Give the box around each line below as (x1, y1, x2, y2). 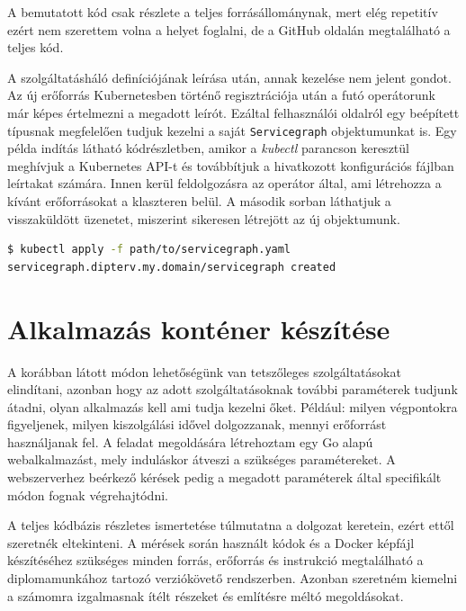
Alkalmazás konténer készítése (7, 310, 390, 346)
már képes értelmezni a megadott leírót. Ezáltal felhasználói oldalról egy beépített (7, 103, 460, 121)
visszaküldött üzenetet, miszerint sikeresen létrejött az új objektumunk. (7, 209, 400, 228)
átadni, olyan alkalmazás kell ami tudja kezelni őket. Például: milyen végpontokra (7, 397, 458, 416)
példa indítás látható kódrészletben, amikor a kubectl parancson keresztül (7, 139, 409, 157)
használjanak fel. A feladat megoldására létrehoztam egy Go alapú (7, 432, 373, 451)
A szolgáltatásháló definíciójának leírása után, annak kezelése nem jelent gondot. (7, 67, 452, 86)
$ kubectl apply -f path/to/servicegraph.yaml (7, 243, 291, 256)
